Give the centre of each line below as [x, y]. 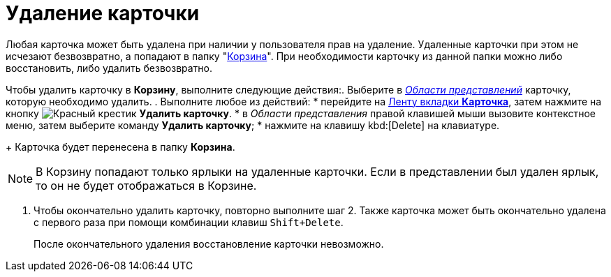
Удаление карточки [103, 13]
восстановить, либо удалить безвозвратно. [109, 68]
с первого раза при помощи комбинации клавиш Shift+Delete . [189, 222]
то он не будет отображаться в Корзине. [146, 185]
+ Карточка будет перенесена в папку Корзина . [120, 147]
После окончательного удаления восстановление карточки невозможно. [209, 244]
